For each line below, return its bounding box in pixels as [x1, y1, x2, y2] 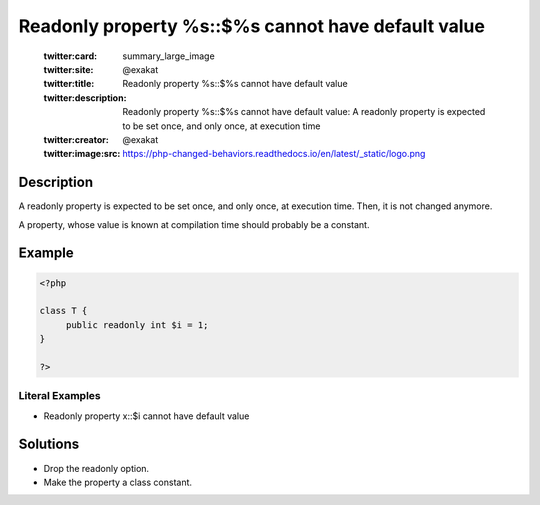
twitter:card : [43, 50, 98, 62]
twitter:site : [43, 63, 94, 75]
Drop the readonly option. [43, 462, 150, 474]
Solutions [18, 436, 80, 453]
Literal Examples [18, 389, 101, 403]
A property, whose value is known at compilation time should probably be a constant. [18, 218, 370, 230]
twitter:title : [43, 78, 95, 90]
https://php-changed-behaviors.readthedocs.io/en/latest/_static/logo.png [122, 148, 426, 160]
